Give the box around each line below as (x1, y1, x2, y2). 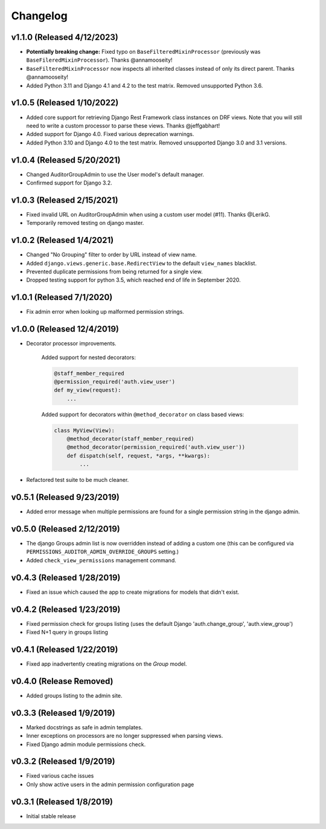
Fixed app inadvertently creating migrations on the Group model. (26, 660, 187, 668)
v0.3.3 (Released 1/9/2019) (11, 707, 115, 718)
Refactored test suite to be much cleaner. (26, 476, 129, 484)
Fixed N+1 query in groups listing (26, 629, 109, 636)
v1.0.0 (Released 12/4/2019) (11, 324, 119, 334)
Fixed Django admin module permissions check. (26, 741, 146, 748)
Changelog (11, 9, 68, 22)
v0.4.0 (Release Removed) (11, 676, 113, 686)
